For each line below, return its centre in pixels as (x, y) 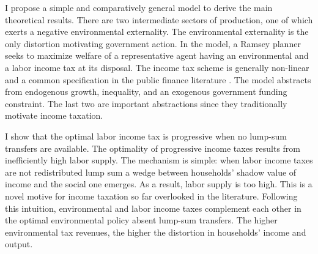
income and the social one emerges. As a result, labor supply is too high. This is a (159, 184)
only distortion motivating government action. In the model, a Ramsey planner (153, 43)
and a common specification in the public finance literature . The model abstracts (158, 79)
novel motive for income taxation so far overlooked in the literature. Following (151, 196)
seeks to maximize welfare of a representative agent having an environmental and (157, 55)
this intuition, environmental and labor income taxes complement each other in (153, 208)
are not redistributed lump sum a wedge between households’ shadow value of (151, 172)
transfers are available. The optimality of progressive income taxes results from (153, 148)
